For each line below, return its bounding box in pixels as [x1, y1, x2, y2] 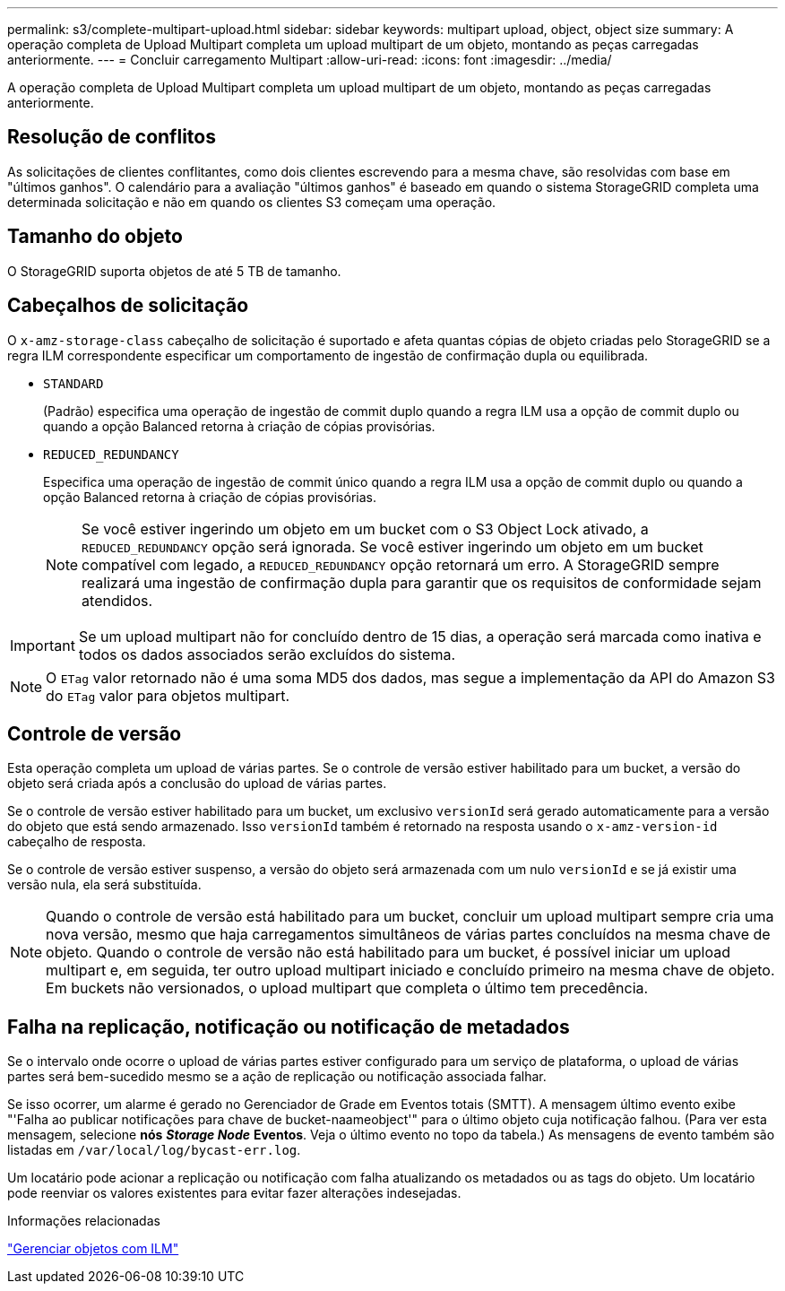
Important [10, 636, 75, 654]
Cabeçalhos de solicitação [7, 294, 249, 317]
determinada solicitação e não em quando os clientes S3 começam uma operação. [7, 194, 496, 210]
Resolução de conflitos [7, 126, 216, 149]
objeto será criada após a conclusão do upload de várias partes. [7, 775, 387, 792]
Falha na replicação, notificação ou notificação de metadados [7, 1015, 570, 1038]
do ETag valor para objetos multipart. [46, 686, 290, 705]
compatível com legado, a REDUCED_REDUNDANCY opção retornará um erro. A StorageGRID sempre [82, 555, 720, 574]
